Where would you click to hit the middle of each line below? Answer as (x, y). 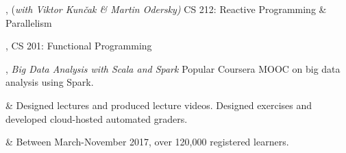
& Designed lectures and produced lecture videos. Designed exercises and (159, 105)
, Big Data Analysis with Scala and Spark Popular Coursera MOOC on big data (173, 68)
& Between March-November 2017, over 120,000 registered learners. (147, 142)
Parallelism (29, 22)
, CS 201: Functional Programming (79, 46)
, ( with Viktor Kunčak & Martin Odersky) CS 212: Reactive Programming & (166, 9)
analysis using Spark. (50, 82)
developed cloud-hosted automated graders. (97, 118)
